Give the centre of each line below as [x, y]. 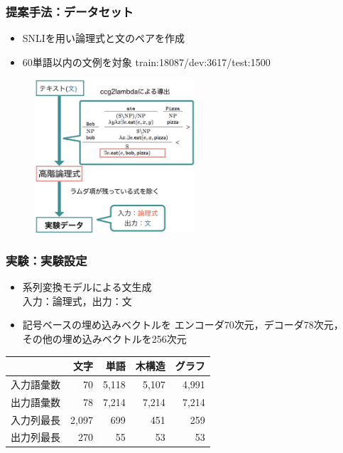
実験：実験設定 [47, 260]
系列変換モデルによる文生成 [87, 287]
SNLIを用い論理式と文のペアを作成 [103, 38]
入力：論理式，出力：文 [77, 300]
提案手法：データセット [70, 11]
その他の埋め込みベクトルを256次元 [104, 338]
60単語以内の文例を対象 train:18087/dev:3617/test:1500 [146, 62]
